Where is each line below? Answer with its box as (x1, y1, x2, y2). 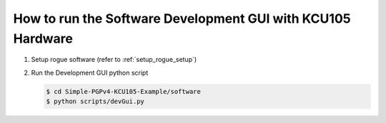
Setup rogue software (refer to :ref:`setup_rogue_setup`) (31, 55, 197, 64)
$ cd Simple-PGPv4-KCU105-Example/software (46, 87, 202, 95)
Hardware (13, 31, 73, 46)
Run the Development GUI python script (31, 68, 149, 77)
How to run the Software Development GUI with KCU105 (13, 11, 351, 26)
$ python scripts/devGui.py (46, 97, 144, 106)
